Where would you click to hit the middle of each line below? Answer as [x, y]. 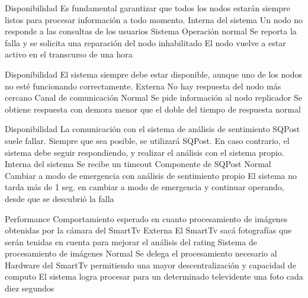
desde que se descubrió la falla [60, 198]
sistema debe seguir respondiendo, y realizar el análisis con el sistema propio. [145, 152]
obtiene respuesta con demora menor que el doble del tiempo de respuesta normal [153, 109]
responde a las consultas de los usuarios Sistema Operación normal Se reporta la [151, 31]
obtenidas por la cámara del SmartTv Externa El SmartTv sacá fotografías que [148, 230]
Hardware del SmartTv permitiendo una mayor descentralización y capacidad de [150, 265]
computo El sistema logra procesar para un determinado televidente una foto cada [154, 276]
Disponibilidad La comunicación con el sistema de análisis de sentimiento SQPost [153, 129]
